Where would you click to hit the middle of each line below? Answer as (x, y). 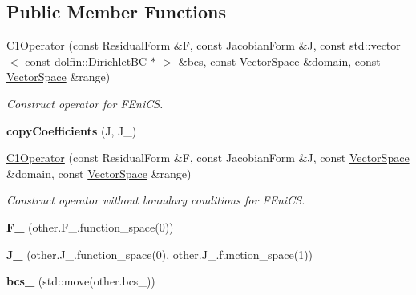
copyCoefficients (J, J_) (72, 130)
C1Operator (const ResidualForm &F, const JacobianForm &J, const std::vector (204, 45)
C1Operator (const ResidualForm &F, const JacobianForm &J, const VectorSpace (208, 158)
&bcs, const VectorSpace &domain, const (279, 61)
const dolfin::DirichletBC (86, 61)
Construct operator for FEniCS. (85, 103)
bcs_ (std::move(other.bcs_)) (81, 281)
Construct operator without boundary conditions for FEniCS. (156, 200)
